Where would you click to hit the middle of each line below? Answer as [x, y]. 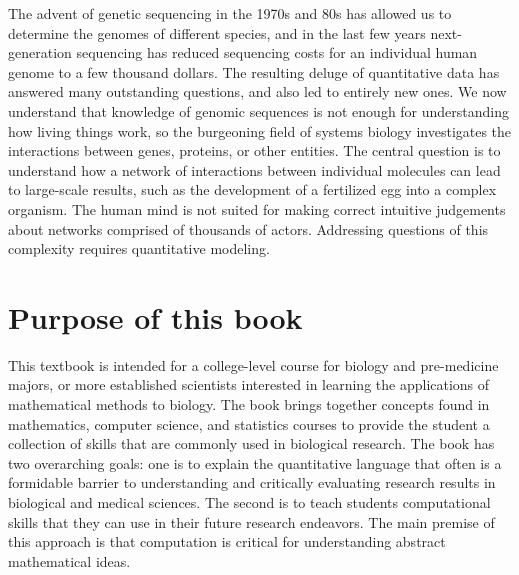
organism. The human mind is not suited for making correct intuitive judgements [257, 208]
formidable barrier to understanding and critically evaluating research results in [252, 482]
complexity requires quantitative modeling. [139, 248]
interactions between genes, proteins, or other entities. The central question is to [254, 150]
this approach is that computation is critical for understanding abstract [227, 541]
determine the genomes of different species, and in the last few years [217, 32]
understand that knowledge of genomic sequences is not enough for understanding [259, 110]
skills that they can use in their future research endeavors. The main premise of [251, 521]
